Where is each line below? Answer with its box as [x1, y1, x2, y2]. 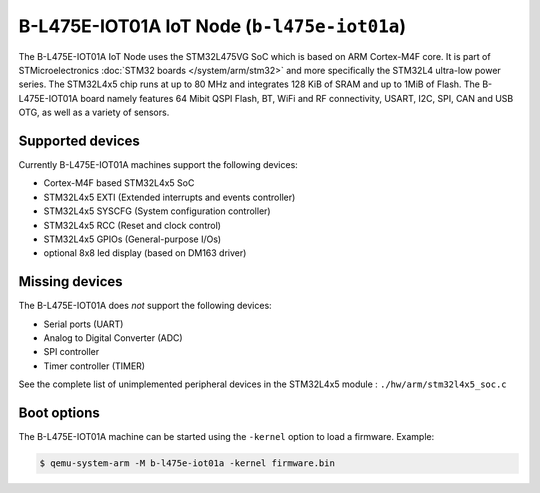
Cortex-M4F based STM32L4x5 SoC [43, 177, 195, 189]
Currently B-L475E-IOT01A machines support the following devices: [18, 159, 299, 171]
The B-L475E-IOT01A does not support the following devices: [18, 300, 272, 312]
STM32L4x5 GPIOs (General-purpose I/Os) [43, 233, 222, 245]
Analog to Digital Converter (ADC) [43, 332, 184, 344]
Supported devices [18, 132, 140, 149]
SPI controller [43, 346, 100, 358]
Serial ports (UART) [43, 318, 124, 330]
